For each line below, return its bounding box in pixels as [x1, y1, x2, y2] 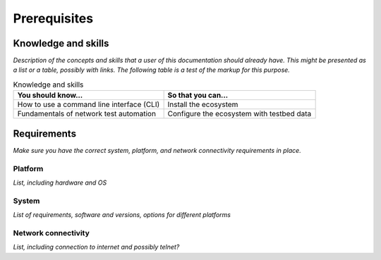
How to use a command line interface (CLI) [17, 99, 160, 109]
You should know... [17, 90, 83, 100]
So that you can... [167, 90, 229, 100]
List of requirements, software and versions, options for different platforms [13, 211, 231, 219]
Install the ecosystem [167, 99, 238, 109]
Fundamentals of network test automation [17, 109, 157, 119]
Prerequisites [13, 11, 94, 26]
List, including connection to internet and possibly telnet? [13, 243, 180, 252]
